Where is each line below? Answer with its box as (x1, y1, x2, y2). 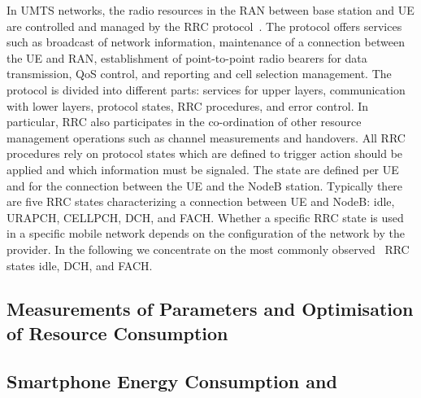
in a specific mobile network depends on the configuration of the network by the (7, 225, 405, 242)
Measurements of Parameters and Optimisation (7, 296, 414, 321)
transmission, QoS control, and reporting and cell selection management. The (7, 65, 392, 82)
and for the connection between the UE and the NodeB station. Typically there (7, 177, 403, 194)
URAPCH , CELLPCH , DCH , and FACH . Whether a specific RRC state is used (7, 208, 404, 225)
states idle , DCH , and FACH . (7, 256, 153, 273)
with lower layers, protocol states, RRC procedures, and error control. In (7, 97, 369, 114)
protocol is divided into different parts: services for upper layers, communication (7, 81, 406, 98)
